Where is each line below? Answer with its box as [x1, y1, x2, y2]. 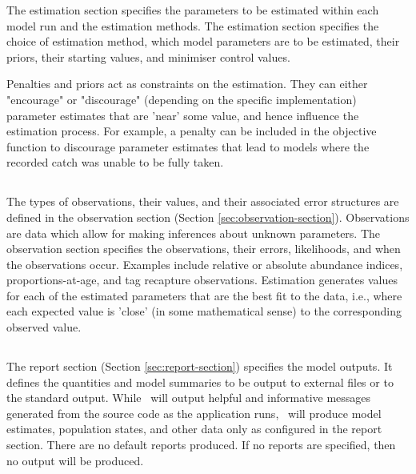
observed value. [6, 319, 82, 335]
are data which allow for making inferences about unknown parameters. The [6, 224, 381, 241]
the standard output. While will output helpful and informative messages [6, 389, 371, 406]
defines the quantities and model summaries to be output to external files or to [6, 373, 394, 390]
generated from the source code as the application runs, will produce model [6, 404, 382, 421]
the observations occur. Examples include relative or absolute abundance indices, [6, 255, 403, 272]
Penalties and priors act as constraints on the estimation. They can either [6, 75, 368, 92]
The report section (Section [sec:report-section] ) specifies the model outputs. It [6, 358, 393, 375]
